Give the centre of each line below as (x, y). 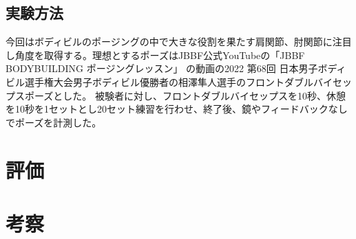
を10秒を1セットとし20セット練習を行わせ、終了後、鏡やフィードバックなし (177, 109)
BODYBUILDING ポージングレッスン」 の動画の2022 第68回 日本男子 (162, 68)
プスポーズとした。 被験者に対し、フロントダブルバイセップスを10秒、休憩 (176, 95)
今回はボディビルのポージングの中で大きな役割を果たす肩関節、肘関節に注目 (179, 42)
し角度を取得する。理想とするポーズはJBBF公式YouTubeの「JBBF (155, 55)
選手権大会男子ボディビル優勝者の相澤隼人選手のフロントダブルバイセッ (188, 81)
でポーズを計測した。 (54, 122)
